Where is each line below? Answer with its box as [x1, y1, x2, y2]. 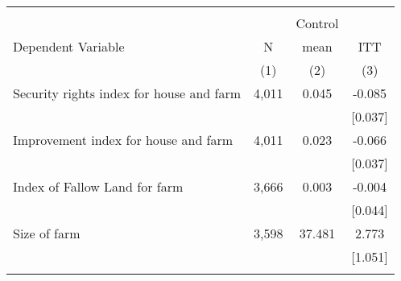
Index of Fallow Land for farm [13, 177, 184, 196]
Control [296, 14, 339, 32]
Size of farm [13, 224, 81, 242]
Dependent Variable [13, 37, 125, 56]
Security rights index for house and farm [13, 84, 242, 102]
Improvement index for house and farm [13, 130, 234, 149]
